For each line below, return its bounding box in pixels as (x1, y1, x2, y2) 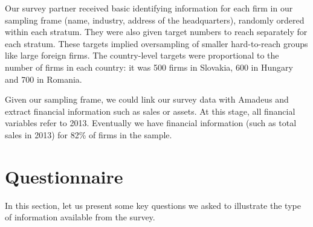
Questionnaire (5, 164, 123, 188)
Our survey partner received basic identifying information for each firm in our (5, 2, 293, 14)
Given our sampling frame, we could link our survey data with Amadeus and (5, 93, 289, 106)
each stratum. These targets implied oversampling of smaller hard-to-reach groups (5, 37, 308, 50)
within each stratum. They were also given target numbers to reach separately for (5, 25, 308, 38)
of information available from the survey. (5, 211, 155, 223)
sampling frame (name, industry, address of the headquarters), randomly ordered (5, 13, 305, 26)
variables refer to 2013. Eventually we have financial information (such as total (5, 117, 297, 129)
